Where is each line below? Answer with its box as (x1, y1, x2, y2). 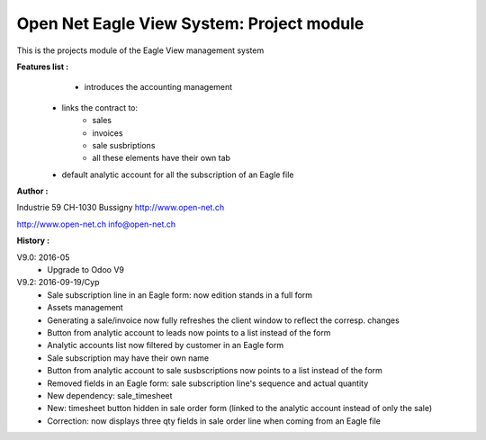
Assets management (47, 302, 123, 313)
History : (16, 235, 50, 247)
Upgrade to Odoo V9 (47, 265, 125, 275)
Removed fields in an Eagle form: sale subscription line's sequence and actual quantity (47, 378, 369, 389)
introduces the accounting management (84, 82, 233, 93)
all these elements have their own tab (92, 153, 231, 164)
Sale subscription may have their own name (47, 352, 210, 364)
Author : (16, 185, 49, 197)
